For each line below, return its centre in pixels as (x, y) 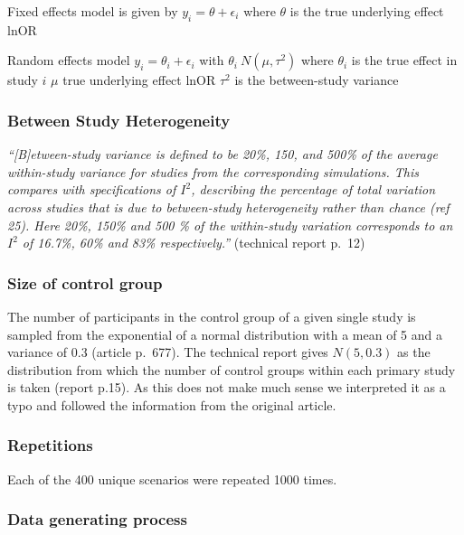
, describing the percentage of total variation (313, 189)
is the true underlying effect (367, 11)
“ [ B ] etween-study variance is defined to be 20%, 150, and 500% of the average (223, 154)
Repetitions (50, 445)
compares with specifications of (92, 189)
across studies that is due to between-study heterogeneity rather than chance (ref (228, 206)
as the (414, 352)
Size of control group (85, 282)
